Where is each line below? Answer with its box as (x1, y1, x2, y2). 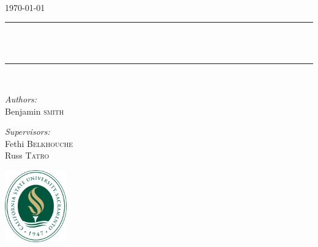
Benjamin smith (5, 104, 64, 117)
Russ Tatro (5, 149, 50, 162)
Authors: (5, 92, 37, 105)
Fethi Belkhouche (5, 137, 73, 149)
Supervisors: (5, 125, 50, 138)
